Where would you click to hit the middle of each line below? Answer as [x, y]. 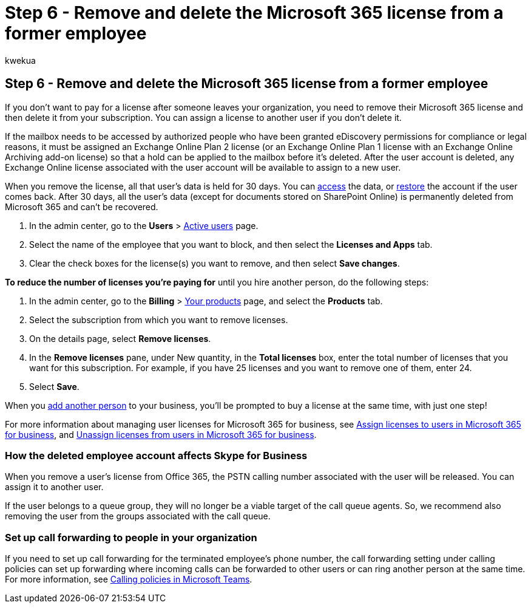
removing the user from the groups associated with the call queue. [138, 516]
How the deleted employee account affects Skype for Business [156, 455]
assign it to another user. [54, 487]
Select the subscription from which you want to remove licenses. [159, 319]
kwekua [20, 60]
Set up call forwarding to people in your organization [131, 537]
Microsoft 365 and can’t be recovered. [82, 207]
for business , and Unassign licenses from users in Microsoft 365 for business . [161, 434]
